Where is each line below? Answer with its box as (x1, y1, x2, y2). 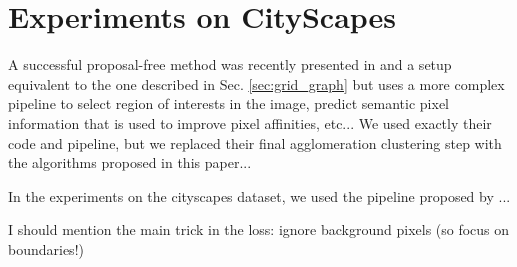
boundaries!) (8, 238, 84, 259)
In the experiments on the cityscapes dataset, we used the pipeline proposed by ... (8, 185, 511, 206)
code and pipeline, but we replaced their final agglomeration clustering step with (8, 132, 502, 153)
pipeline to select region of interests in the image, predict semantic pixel (8, 93, 449, 114)
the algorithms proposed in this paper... (8, 152, 252, 173)
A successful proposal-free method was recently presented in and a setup (8, 54, 452, 75)
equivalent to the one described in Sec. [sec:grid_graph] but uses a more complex (8, 73, 505, 94)
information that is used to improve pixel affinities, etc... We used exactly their (8, 112, 492, 133)
